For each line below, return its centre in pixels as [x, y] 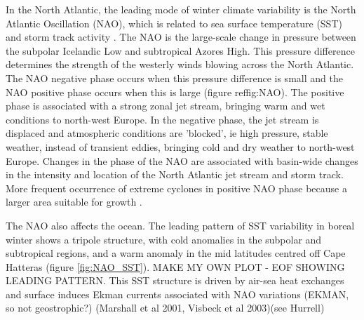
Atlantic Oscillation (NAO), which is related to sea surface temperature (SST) [174, 23]
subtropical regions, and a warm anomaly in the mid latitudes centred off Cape [176, 253]
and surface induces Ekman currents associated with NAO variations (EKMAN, [177, 294]
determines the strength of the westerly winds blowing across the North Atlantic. [180, 64]
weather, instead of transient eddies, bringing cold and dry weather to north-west [180, 146]
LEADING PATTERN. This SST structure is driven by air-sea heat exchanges [175, 280]
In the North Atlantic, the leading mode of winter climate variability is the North [181, 9]
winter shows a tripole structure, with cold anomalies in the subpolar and [164, 239]
